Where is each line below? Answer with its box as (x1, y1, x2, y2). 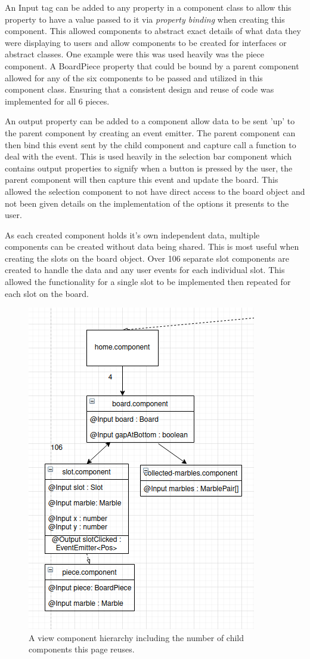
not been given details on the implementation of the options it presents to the (5, 197, 289, 209)
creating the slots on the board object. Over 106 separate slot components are (5, 252, 289, 264)
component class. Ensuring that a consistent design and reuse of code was (5, 83, 274, 96)
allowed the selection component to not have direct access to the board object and (5, 185, 305, 197)
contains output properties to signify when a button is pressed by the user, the (5, 161, 293, 174)
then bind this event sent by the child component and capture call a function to (5, 138, 296, 151)
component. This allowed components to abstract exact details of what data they (5, 24, 301, 37)
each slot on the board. (5, 287, 89, 299)
